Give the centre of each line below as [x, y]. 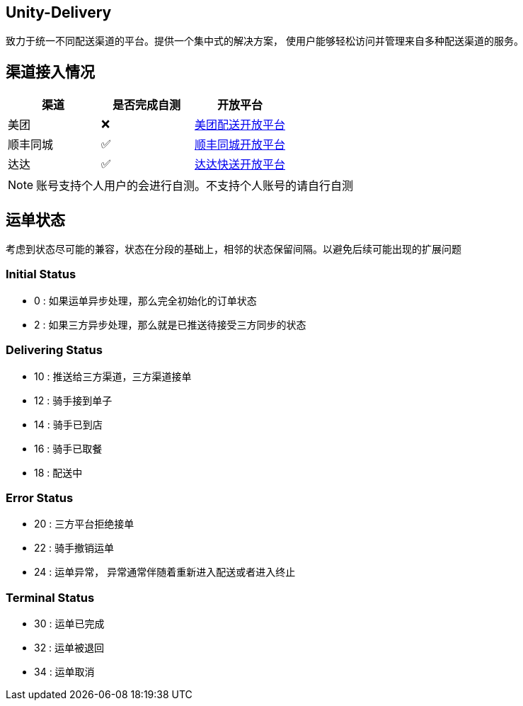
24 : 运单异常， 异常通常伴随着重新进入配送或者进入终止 [165, 572]
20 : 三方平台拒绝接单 [84, 524]
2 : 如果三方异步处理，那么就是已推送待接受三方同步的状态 [170, 324]
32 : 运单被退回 [69, 648]
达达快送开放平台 [240, 165]
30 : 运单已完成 [69, 624]
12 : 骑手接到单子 [73, 400]
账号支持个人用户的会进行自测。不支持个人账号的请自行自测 [195, 186]
